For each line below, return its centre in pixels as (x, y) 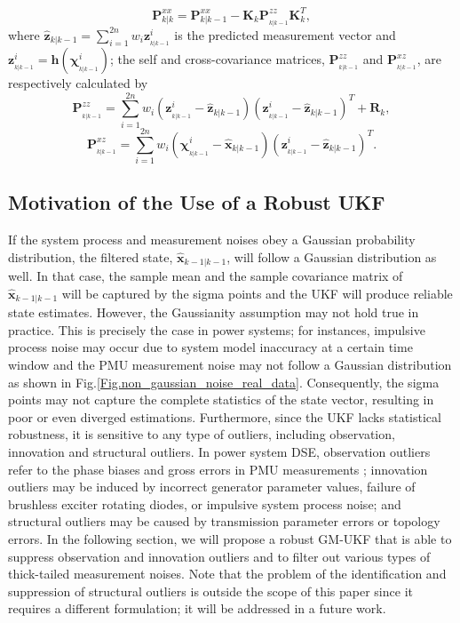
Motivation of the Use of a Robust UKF (197, 202)
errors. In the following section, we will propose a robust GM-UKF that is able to (230, 538)
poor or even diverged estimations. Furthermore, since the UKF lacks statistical (225, 416)
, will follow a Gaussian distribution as (332, 256)
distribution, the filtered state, (91, 256)
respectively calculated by (78, 83)
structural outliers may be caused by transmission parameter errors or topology (224, 521)
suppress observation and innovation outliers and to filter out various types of (219, 556)
